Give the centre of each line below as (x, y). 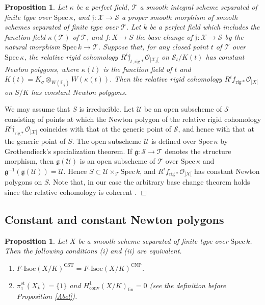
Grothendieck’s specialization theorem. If (69, 151)
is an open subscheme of (117, 161)
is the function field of (138, 69)
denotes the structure (198, 151)
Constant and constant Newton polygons (114, 219)
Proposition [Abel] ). (47, 296)
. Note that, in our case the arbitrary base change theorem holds (149, 182)
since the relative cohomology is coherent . (71, 192)
